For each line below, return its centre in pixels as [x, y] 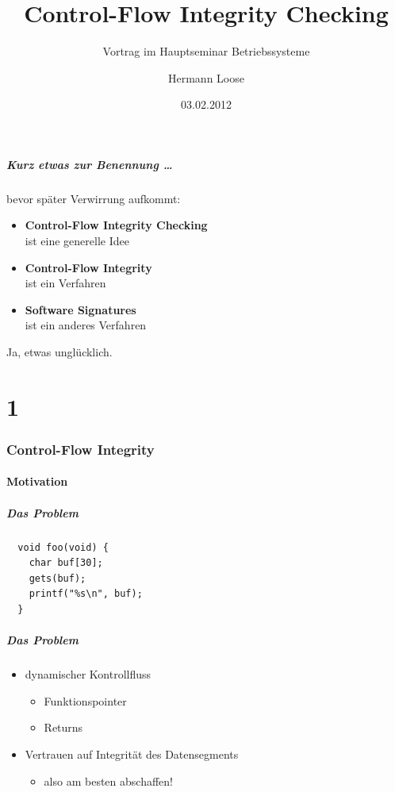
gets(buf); [58, 578]
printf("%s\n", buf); [86, 594]
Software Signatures [81, 309]
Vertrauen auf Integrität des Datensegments [132, 754]
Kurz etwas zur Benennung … [90, 164]
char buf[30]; [66, 563]
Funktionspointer [85, 700]
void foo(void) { [63, 547]
